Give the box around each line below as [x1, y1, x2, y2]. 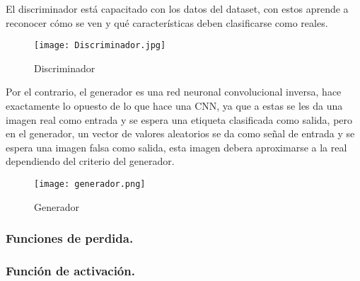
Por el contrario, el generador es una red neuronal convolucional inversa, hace [6, 84, 342, 99]
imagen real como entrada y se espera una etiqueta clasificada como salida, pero [6, 112, 353, 127]
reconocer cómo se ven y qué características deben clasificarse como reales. [6, 15, 328, 30]
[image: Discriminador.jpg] [34, 40, 166, 51]
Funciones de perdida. [6, 229, 134, 247]
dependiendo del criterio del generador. [6, 154, 175, 168]
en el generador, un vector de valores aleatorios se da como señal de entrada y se [6, 126, 355, 141]
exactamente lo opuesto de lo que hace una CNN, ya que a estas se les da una [6, 98, 343, 113]
